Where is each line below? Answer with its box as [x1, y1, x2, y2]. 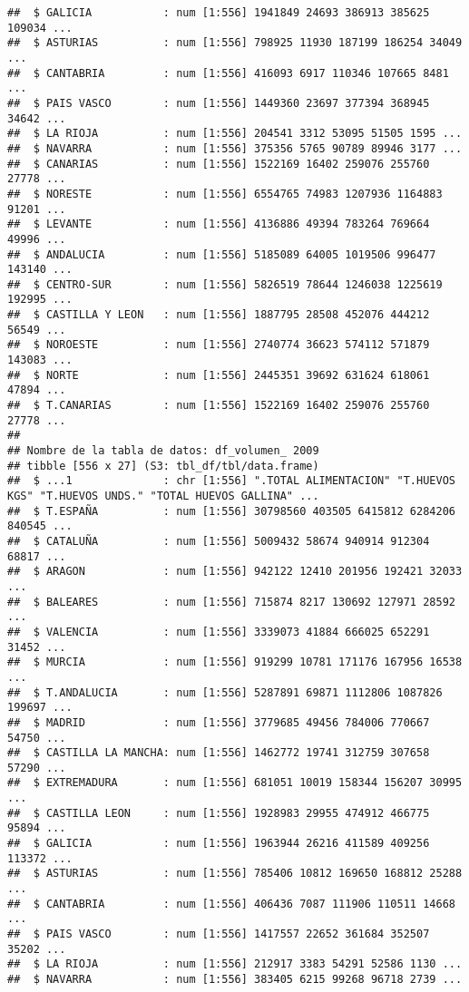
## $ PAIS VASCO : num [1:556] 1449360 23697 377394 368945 [7, 96, 430, 110]
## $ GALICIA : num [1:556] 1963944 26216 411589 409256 [7, 837, 430, 851]
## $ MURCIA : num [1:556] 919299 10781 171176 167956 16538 [7, 656, 463, 669]
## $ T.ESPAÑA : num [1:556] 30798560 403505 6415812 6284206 [7, 504, 455, 518]
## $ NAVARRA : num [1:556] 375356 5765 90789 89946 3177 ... [7, 141, 463, 155]
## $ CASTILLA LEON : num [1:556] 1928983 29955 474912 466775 [7, 806, 430, 820]
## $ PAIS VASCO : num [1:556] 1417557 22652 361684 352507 [7, 928, 430, 941]
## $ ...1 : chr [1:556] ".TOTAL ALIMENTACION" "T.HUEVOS [7, 474, 455, 488]
